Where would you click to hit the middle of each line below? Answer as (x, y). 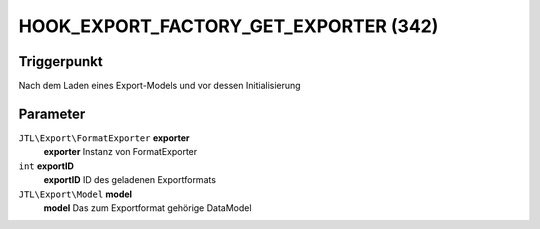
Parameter (52, 113)
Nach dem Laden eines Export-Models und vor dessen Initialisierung (159, 86)
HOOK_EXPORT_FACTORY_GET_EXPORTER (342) (228, 26)
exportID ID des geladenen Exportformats (130, 180)
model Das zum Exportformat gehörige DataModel (147, 207)
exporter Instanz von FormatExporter (120, 152)
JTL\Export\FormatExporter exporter (104, 137)
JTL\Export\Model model (75, 194)
